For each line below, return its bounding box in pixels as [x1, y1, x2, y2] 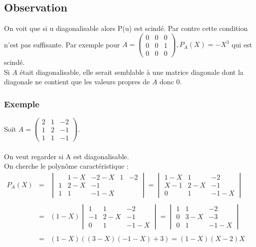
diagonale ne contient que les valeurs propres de [4, 76, 150, 87]
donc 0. [159, 76, 182, 87]
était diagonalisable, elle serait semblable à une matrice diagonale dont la [19, 66, 244, 77]
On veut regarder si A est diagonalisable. [4, 151, 129, 161]
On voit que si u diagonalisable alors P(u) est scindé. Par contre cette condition [4, 23, 248, 33]
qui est [232, 39, 253, 49]
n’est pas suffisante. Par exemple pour [4, 39, 120, 49]
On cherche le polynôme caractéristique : [4, 161, 129, 171]
